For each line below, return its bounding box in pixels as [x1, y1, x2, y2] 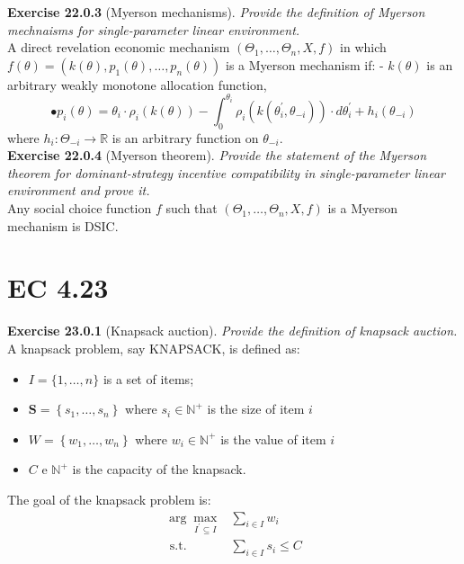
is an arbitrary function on [112, 128, 259, 147]
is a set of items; [103, 369, 194, 388]
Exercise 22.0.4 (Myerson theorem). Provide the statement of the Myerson [7, 146, 427, 165]
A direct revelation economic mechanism [7, 38, 230, 57]
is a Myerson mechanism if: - [226, 55, 384, 74]
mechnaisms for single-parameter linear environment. [7, 20, 300, 39]
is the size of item [207, 399, 305, 418]
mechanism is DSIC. [7, 216, 119, 235]
